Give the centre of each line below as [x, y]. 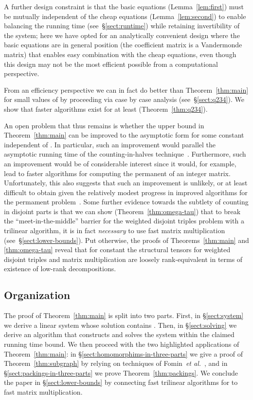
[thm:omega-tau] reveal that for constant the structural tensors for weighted [117, 250]
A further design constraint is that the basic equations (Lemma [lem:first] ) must [124, 6]
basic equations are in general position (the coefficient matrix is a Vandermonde [123, 45]
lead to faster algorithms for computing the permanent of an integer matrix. [117, 173]
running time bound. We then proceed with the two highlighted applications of [122, 344]
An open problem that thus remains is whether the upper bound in [104, 125]
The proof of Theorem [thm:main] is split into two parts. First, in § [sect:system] [124, 315]
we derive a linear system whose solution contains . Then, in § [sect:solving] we [120, 325]
